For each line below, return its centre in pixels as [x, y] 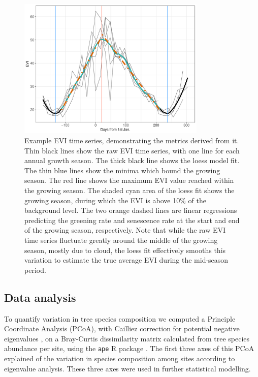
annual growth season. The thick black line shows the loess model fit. [132, 160]
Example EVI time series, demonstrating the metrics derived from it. [132, 140]
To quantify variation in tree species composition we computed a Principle [120, 318]
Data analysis [40, 297]
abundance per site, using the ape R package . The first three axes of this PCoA [129, 348]
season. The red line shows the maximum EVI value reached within [129, 180]
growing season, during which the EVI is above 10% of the [115, 200]
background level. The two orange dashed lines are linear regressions [131, 210]
